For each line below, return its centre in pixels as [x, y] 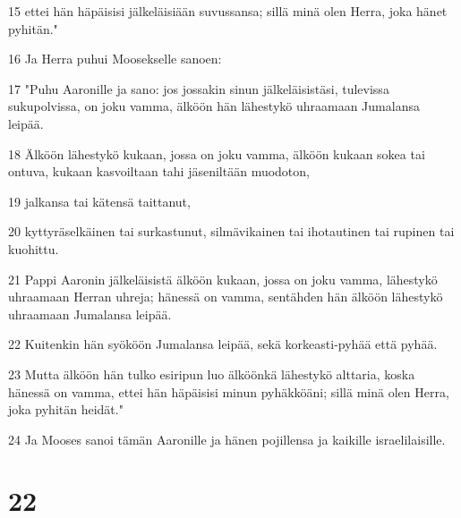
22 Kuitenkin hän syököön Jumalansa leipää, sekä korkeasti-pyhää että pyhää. [223, 344]
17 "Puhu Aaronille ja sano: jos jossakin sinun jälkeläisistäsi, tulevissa [199, 88]
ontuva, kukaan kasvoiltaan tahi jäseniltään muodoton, [159, 171]
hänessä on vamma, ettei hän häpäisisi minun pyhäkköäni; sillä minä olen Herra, [229, 391]
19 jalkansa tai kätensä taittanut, [99, 201]
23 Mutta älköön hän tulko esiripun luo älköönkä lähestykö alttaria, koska [212, 374]
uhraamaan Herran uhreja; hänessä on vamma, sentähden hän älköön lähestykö [226, 297]
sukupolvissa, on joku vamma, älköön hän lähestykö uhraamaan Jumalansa [214, 106]
